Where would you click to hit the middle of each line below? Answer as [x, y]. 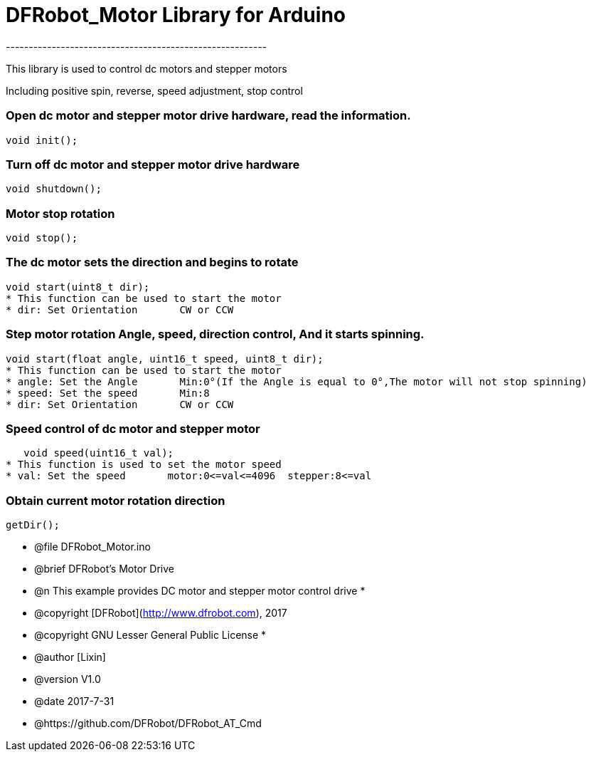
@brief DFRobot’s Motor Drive [104, 569]
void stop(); [42, 238]
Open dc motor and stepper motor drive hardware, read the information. [208, 116]
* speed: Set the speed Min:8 [108, 393]
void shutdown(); [54, 189]
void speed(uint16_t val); [99, 453]
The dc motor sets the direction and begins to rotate [152, 262]
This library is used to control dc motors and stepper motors [147, 68]
